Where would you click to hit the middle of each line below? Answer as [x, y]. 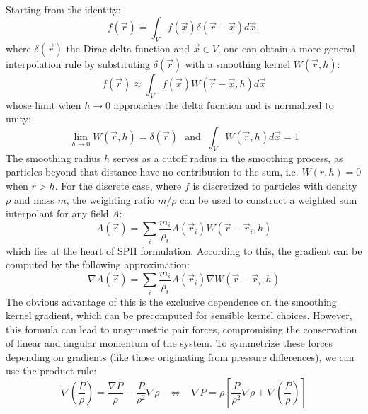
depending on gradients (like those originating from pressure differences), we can [180, 356]
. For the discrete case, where [118, 185]
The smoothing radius [53, 157]
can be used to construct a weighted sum [269, 199]
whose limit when [44, 104]
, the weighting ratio [110, 199]
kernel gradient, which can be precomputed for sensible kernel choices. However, [179, 315]
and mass [34, 199]
